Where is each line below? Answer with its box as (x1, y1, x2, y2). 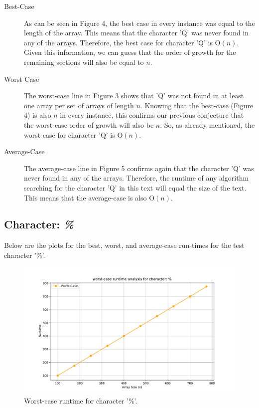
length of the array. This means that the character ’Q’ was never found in (24, 27, 249, 38)
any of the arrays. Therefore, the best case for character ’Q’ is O (24, 37, 221, 47)
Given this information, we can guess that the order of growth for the (24, 47, 236, 57)
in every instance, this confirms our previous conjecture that (60, 110, 244, 120)
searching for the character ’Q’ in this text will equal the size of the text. (24, 182, 247, 193)
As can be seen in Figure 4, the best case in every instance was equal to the (24, 17, 255, 28)
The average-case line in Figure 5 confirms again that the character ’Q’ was (24, 163, 254, 173)
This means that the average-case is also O (24, 192, 155, 203)
